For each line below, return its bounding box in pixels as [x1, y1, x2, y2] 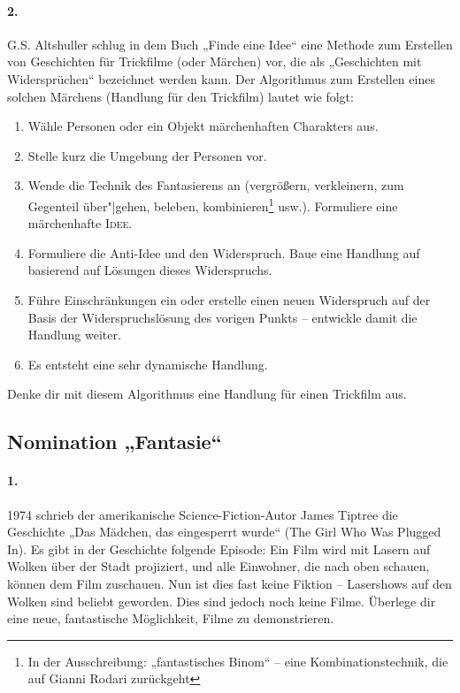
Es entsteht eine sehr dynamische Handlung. [27, 354, 268, 373]
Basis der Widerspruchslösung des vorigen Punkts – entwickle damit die [27, 308, 418, 326]
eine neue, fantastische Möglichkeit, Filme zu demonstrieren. [7, 609, 334, 628]
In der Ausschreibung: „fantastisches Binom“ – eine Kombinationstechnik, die [27, 651, 448, 670]
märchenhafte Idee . [27, 214, 133, 232]
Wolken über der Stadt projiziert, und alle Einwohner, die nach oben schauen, [7, 557, 430, 575]
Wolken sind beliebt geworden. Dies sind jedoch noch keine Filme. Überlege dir [7, 591, 436, 610]
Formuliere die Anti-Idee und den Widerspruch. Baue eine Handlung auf [27, 243, 420, 262]
